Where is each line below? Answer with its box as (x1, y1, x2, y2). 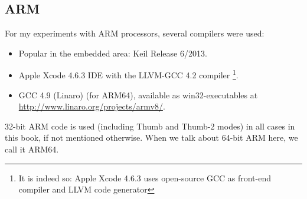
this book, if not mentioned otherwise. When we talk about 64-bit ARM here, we (5, 131, 298, 144)
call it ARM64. (5, 143, 59, 155)
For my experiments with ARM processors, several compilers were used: (5, 27, 264, 39)
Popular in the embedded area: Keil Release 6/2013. (18, 47, 207, 59)
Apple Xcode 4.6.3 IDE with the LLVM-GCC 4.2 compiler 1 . (18, 67, 239, 81)
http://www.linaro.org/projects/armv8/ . (18, 100, 165, 112)
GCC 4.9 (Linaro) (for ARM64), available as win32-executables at (18, 88, 258, 101)
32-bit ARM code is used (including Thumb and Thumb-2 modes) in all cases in (5, 120, 295, 132)
